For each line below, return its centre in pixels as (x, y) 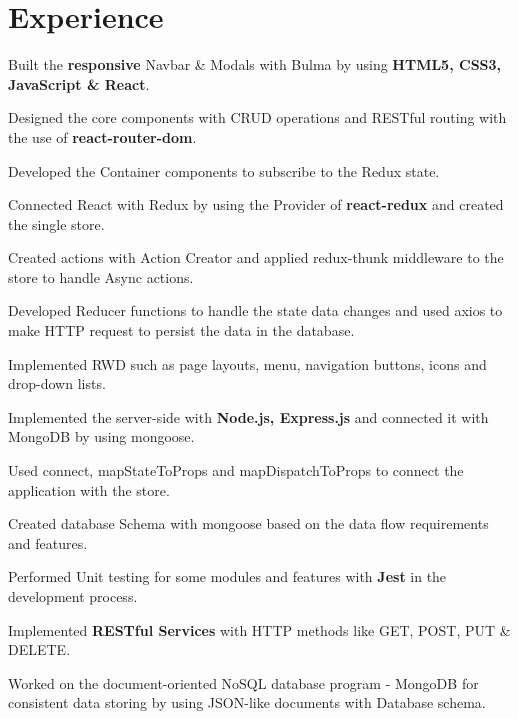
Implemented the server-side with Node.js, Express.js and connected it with (248, 416)
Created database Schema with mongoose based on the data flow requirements (248, 523)
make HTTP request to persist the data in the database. (181, 330)
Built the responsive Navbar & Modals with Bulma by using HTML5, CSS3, (255, 64)
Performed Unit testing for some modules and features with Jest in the (227, 576)
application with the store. (89, 489)
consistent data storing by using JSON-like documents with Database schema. (247, 702)
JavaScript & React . (79, 83)
